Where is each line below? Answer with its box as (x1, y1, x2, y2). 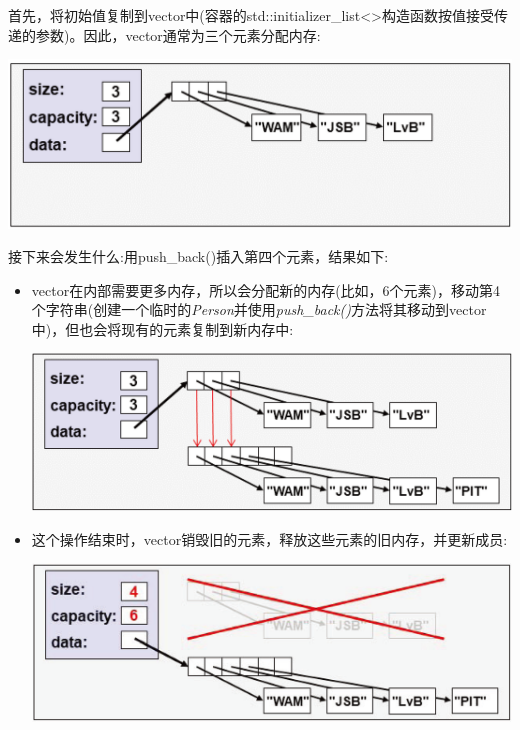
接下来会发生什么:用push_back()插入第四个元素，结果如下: (8, 246, 389, 267)
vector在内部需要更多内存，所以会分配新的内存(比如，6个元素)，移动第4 (31, 279, 501, 300)
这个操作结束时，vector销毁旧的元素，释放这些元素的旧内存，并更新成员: (31, 528, 508, 549)
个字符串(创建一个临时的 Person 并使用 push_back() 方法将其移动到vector (31, 299, 487, 320)
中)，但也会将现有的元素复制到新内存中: (31, 318, 294, 339)
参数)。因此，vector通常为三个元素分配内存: (35, 24, 321, 45)
